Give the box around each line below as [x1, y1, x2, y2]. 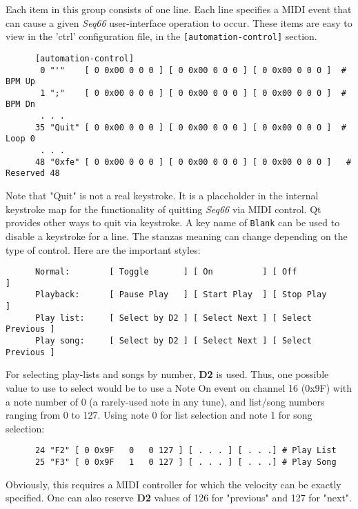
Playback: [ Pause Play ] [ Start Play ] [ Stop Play [34, 290, 327, 300]
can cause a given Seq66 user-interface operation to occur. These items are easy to [6, 15, 352, 30]
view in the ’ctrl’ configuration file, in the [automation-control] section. [6, 29, 317, 43]
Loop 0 [6, 134, 35, 144]
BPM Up [6, 77, 35, 87]
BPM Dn [6, 99, 35, 110]
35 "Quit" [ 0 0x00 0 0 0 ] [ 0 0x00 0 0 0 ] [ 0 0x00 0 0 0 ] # [34, 122, 346, 132]
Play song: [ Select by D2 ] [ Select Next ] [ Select [34, 336, 312, 346]
